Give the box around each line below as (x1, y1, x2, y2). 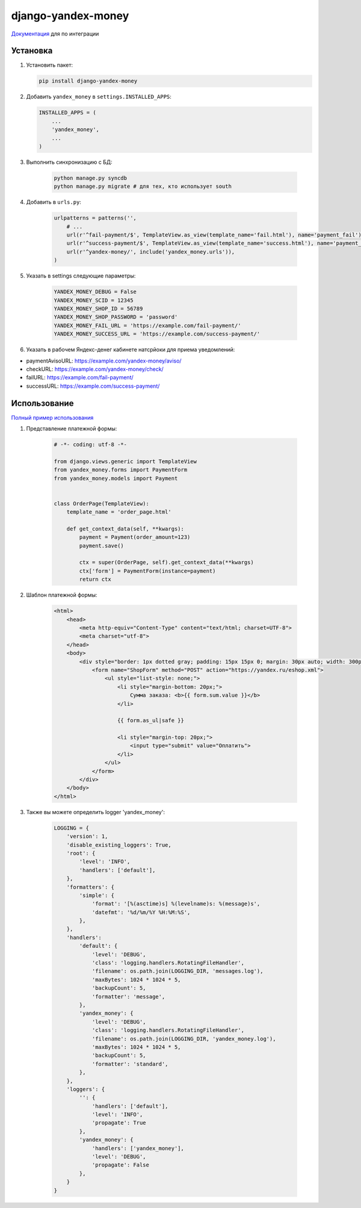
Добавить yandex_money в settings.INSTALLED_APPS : (26, 93, 171, 101)
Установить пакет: (26, 61, 73, 69)
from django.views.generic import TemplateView (54, 458, 197, 465)
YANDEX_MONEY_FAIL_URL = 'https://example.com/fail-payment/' (54, 322, 241, 329)
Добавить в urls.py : (26, 199, 81, 206)
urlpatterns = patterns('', (54, 214, 137, 222)
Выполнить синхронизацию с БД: (26, 158, 113, 166)
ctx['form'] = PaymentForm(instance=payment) (79, 567, 216, 574)
